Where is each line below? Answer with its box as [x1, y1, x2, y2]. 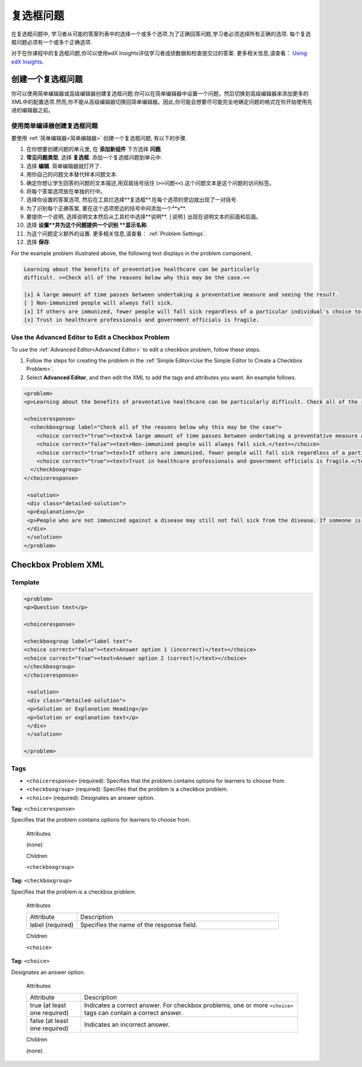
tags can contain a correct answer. [84, 1009, 183, 1017]
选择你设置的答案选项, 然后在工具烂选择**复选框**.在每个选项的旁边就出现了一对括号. [26, 196, 238, 204]
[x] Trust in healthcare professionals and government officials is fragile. [24, 316, 259, 323]
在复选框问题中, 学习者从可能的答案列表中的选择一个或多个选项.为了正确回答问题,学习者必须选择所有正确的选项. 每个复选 [11, 30, 311, 37]
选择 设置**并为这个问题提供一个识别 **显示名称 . [26, 221, 148, 229]
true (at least [30, 1001, 66, 1010]
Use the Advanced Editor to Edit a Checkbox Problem [11, 333, 170, 341]
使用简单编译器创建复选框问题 [11, 121, 98, 130]
